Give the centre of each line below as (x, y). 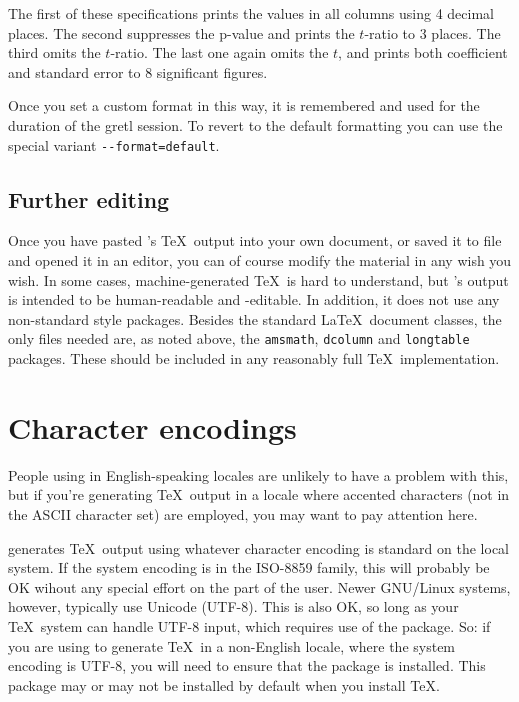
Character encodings (152, 426)
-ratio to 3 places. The (432, 32)
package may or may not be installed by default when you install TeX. (224, 684)
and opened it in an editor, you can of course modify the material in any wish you (260, 260)
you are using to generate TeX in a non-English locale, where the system (232, 645)
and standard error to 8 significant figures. (138, 71)
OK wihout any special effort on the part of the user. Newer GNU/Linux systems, (259, 586)
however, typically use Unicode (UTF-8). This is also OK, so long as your (233, 606)
